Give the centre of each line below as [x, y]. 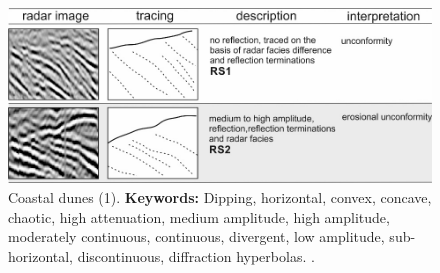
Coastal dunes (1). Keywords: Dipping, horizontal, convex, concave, [220, 197]
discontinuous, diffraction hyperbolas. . [196, 255]
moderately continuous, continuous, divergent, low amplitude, [196, 236]
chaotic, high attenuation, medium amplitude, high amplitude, [199, 216]
